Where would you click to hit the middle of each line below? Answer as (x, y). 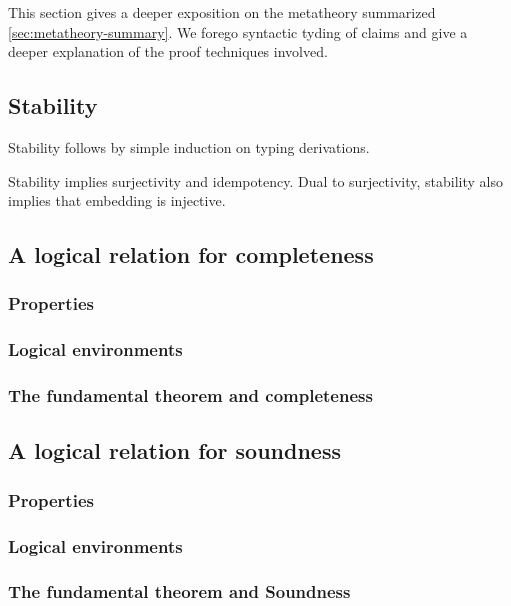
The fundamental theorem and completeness (190, 395)
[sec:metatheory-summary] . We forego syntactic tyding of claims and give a (238, 31)
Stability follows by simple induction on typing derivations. (189, 146)
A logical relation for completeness (191, 254)
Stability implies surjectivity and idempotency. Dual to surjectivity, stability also (255, 180)
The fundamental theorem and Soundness (179, 591)
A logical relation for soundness (174, 450)
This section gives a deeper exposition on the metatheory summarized (222, 12)
